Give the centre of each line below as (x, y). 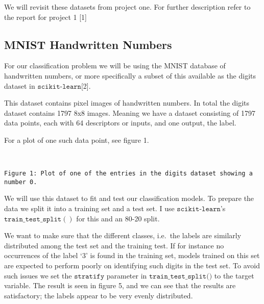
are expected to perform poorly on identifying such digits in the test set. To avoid (132, 265)
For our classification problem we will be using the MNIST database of (115, 66)
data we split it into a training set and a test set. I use (89, 208)
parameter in (127, 275)
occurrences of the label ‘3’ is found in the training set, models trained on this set (132, 255)
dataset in (20, 85)
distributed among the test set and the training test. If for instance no (114, 245)
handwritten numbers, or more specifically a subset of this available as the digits (130, 75)
